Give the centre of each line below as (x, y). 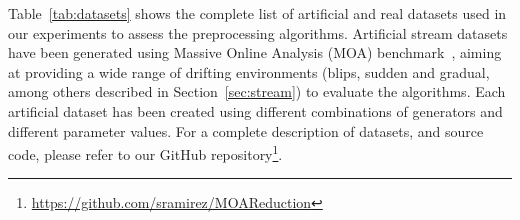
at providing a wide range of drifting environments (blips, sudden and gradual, (249, 71)
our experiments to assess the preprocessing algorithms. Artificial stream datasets (258, 32)
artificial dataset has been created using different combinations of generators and (255, 110)
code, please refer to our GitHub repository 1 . (145, 152)
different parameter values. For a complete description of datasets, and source (246, 130)
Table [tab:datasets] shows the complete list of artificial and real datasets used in (257, 13)
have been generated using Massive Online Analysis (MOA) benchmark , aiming (255, 52)
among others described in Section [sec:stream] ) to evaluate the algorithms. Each (257, 91)
